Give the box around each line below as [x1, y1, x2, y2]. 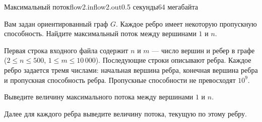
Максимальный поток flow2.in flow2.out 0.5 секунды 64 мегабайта [4, 2, 198, 12]
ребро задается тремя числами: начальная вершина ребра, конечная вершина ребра [4, 64, 258, 75]
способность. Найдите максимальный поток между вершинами [4, 28, 196, 39]
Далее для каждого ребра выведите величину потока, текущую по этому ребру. [4, 108, 247, 118]
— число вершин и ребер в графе [152, 45, 255, 55]
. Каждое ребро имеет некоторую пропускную [116, 18, 257, 29]
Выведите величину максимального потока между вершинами [4, 91, 193, 102]
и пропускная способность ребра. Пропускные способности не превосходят [4, 74, 236, 85]
